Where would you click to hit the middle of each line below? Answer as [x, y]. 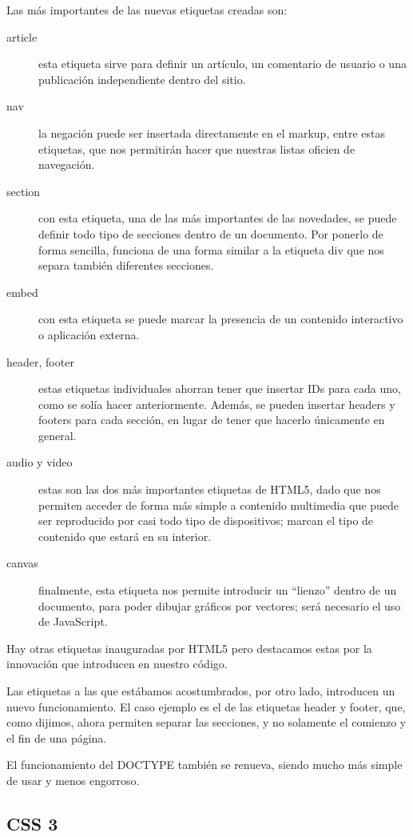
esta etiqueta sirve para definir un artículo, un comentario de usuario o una [222, 64]
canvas [22, 563]
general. [58, 435]
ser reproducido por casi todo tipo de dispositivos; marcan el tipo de [206, 521]
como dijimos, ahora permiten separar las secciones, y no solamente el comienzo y [206, 722]
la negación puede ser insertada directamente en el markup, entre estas [212, 132]
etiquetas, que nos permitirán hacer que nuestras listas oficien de [197, 148]
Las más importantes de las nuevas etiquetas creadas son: [147, 10]
